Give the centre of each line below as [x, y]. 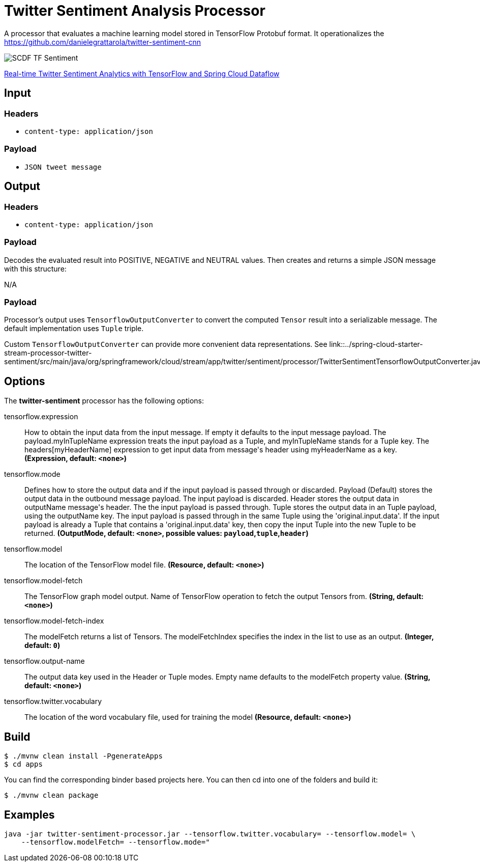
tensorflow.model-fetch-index [54, 621]
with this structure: [35, 268]
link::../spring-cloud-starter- [376, 344]
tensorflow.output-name [44, 661]
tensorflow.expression [41, 417]
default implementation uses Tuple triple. [74, 329]
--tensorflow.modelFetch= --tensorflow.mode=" [115, 842]
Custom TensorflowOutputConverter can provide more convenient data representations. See [166, 344]
